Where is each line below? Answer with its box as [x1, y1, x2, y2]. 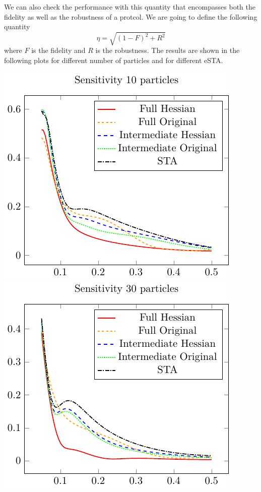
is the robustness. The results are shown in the [95, 45, 240, 55]
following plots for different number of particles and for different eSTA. [4, 54, 223, 65]
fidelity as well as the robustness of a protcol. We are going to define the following [4, 11, 257, 22]
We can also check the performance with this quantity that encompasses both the [4, 2, 255, 12]
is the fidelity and [31, 45, 86, 55]
